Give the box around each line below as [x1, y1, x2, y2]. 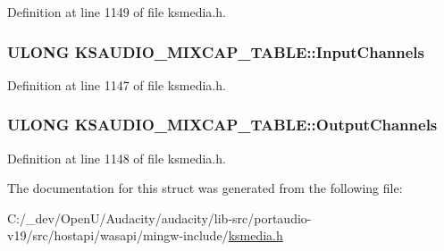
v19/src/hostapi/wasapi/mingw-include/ [7, 226, 229, 245]
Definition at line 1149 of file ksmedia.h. [7, 3, 226, 21]
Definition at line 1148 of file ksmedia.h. [7, 148, 226, 167]
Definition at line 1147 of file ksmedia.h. [7, 75, 226, 94]
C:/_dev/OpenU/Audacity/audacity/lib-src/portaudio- [7, 208, 312, 227]
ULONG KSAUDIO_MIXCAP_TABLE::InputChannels [7, 40, 424, 63]
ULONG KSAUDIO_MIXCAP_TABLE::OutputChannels [7, 113, 438, 136]
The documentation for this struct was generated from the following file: [7, 179, 403, 197]
